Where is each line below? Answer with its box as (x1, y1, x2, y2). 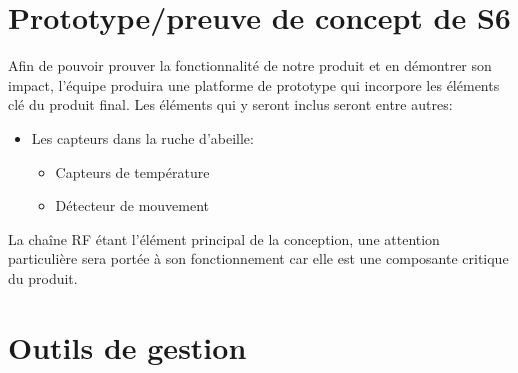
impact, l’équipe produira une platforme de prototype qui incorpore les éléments (8, 74, 500, 95)
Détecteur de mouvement (55, 195, 210, 216)
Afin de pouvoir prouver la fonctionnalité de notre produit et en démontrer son (8, 55, 492, 76)
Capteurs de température (55, 161, 210, 182)
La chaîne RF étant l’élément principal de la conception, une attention (8, 228, 440, 249)
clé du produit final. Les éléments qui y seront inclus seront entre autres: (8, 94, 453, 115)
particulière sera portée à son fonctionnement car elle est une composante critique (8, 248, 509, 269)
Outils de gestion (8, 326, 247, 367)
